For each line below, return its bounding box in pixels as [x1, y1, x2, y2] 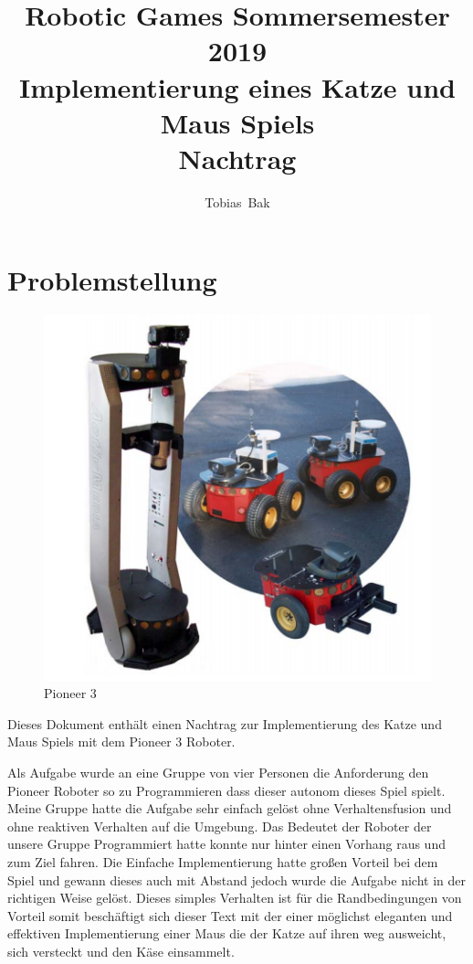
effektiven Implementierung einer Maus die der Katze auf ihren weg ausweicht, [7, 924, 447, 943]
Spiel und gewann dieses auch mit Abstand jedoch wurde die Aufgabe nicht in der [7, 870, 466, 889]
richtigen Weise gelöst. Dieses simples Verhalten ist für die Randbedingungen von [7, 888, 462, 907]
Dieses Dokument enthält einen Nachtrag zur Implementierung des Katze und [7, 714, 442, 733]
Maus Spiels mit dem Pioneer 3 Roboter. [7, 732, 236, 751]
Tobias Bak [205, 192, 270, 211]
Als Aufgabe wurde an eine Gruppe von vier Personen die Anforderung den [7, 762, 429, 781]
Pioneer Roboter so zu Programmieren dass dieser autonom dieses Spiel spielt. [7, 780, 446, 800]
